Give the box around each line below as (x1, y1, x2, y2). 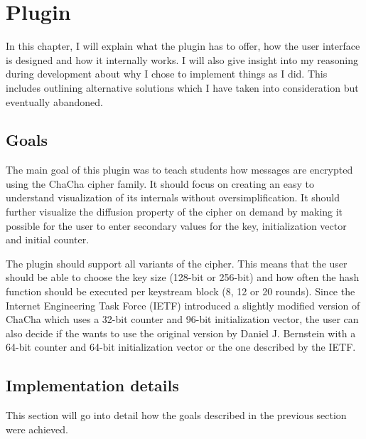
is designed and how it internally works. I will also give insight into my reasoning (6, 52, 359, 67)
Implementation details (6, 374, 179, 396)
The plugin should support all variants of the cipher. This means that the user (6, 255, 348, 270)
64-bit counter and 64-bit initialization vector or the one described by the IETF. (6, 339, 356, 354)
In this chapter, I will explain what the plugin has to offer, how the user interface (6, 38, 360, 53)
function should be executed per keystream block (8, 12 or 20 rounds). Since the (6, 284, 355, 299)
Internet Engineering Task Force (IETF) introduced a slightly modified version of (6, 297, 360, 312)
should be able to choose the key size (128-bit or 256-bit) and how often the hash (6, 270, 360, 285)
